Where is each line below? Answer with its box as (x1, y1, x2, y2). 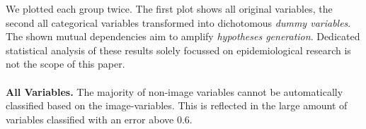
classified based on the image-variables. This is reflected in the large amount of (6, 98, 348, 113)
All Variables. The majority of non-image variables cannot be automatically (6, 84, 343, 99)
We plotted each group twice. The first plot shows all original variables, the (6, 1, 333, 16)
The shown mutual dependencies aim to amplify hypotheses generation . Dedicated (6, 29, 360, 44)
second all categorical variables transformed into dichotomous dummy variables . (6, 15, 351, 30)
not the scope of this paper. (6, 56, 125, 71)
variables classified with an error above (6, 111, 174, 126)
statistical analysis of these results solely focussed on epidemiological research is (6, 42, 351, 57)
